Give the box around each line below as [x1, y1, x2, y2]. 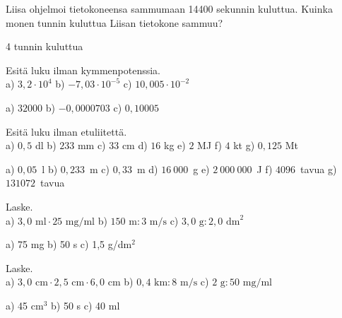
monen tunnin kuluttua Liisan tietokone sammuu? [6, 15, 223, 30]
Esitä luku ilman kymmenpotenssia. [6, 62, 161, 77]
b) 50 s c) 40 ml [51, 298, 120, 312]
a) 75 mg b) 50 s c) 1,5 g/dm [6, 237, 132, 252]
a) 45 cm [6, 298, 44, 312]
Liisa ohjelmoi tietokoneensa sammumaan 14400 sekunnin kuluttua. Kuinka [6, 1, 333, 16]
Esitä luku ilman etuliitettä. [6, 124, 127, 139]
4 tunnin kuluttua [6, 39, 83, 54]
